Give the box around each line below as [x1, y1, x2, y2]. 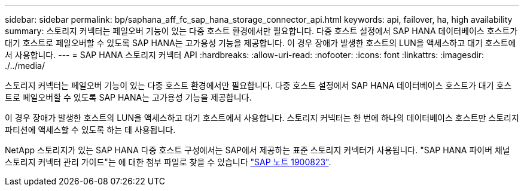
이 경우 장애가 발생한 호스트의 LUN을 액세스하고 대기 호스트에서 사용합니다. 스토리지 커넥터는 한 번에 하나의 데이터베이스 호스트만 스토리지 [5, 113, 519, 123]
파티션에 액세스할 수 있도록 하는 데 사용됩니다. [5, 125, 176, 135]
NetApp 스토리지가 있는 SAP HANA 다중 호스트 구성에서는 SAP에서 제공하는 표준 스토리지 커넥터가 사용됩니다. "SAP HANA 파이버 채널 [5, 145, 510, 155]
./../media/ [5, 60, 45, 71]
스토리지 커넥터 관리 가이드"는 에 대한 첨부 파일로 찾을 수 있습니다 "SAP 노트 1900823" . [5, 157, 331, 167]
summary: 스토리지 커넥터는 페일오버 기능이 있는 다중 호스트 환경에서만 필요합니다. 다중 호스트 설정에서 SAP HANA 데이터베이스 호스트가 [5, 26, 518, 36]
